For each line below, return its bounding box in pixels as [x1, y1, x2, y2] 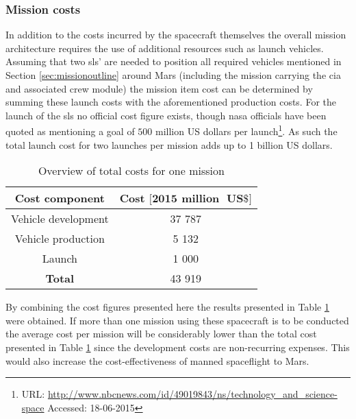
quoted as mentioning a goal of [5, 124, 135, 139]
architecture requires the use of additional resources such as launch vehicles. [5, 40, 324, 55]
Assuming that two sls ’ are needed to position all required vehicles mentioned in [5, 54, 342, 69]
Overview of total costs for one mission [38, 163, 225, 179]
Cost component [14, 190, 105, 206]
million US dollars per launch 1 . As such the [155, 122, 338, 139]
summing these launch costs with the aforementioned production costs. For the [5, 95, 336, 109]
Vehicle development [11, 211, 109, 227]
